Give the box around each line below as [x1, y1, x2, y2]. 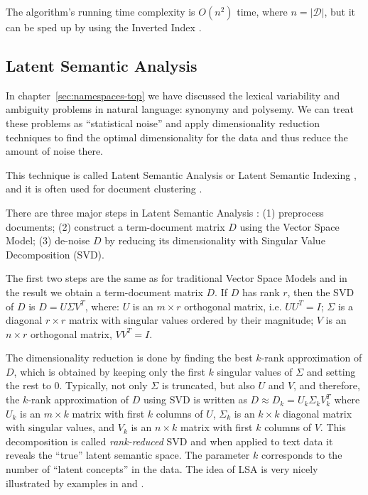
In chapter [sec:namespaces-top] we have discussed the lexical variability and [6, 87, 340, 102]
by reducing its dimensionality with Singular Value [104, 233, 325, 248]
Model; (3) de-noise [6, 233, 90, 248]
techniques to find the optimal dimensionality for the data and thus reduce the [6, 129, 348, 144]
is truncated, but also [161, 378, 255, 393]
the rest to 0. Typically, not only [6, 378, 148, 393]
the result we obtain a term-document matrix [6, 284, 203, 299]
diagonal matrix [283, 406, 352, 420]
